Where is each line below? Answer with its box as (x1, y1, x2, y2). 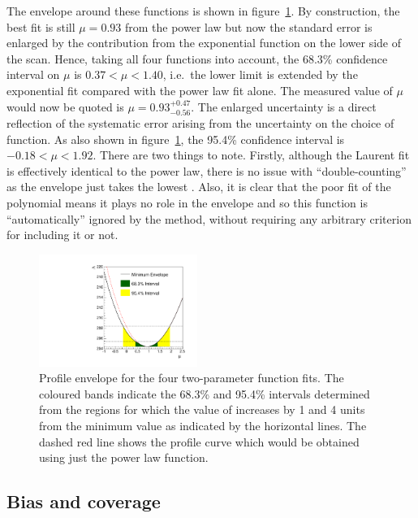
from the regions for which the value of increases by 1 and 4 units (39, 401, 365, 418)
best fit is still (6, 18, 75, 35)
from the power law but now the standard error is (124, 18, 373, 35)
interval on (6, 66, 60, 83)
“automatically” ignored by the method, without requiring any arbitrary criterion (6, 210, 412, 227)
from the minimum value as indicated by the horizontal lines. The (39, 416, 367, 433)
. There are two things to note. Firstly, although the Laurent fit (93, 146, 410, 163)
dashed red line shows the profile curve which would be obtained (39, 433, 360, 450)
